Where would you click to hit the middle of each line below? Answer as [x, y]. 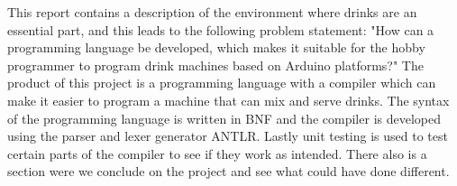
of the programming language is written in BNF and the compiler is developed [224, 118]
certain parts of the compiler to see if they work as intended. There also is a [217, 153]
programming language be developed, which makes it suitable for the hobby [216, 47]
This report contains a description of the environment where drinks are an [212, 12]
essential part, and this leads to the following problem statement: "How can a [221, 29]
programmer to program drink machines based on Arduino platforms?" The [215, 65]
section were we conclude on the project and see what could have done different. [228, 171]
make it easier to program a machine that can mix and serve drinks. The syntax [228, 100]
